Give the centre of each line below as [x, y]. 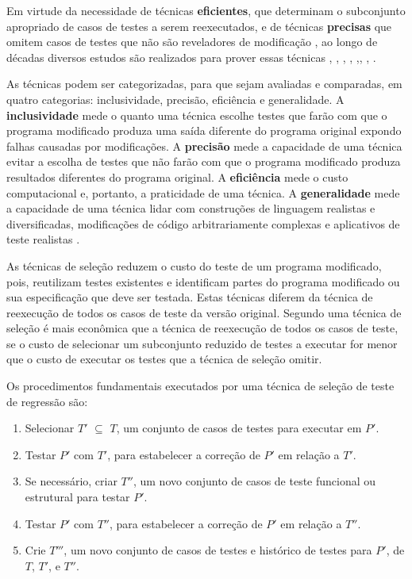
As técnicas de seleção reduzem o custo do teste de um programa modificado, [194, 265]
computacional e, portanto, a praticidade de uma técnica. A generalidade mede [203, 192]
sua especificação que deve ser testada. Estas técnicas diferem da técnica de [190, 297]
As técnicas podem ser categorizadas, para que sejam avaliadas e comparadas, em [204, 84]
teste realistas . [43, 239]
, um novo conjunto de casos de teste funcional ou [254, 481]
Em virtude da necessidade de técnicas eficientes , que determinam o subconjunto [206, 10]
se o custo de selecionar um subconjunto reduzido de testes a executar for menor [202, 343]
